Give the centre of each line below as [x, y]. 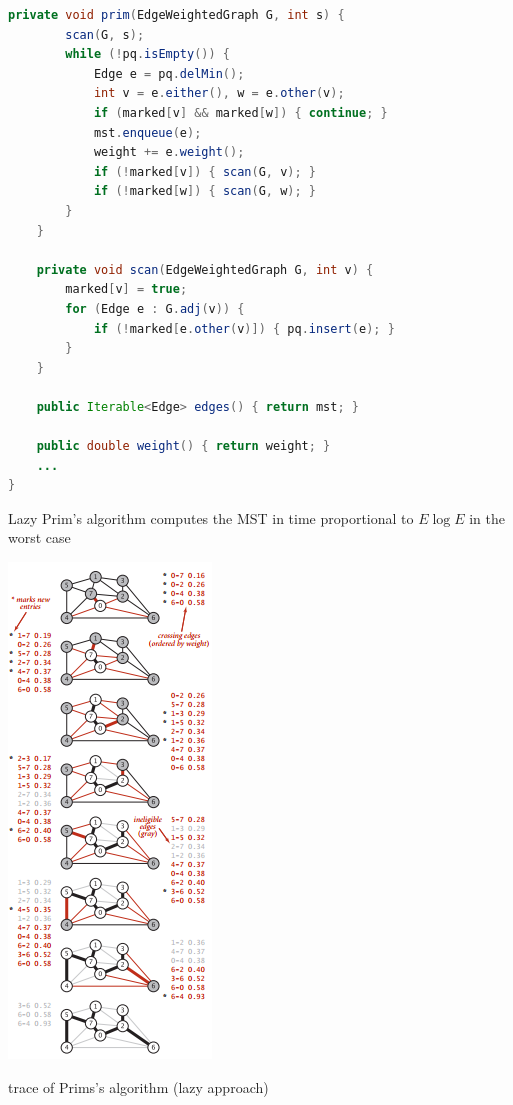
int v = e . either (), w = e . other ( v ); [219, 93]
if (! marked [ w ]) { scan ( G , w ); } [205, 191]
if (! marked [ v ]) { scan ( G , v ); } [205, 171]
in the [487, 517]
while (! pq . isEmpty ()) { [148, 54]
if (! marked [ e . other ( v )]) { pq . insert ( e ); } [244, 328]
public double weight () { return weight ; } [183, 446]
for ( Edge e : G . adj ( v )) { [155, 308]
